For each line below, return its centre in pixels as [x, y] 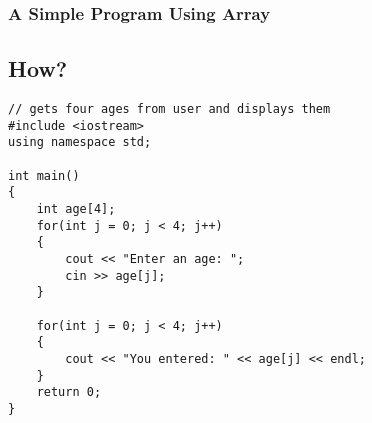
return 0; [69, 392]
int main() [44, 175]
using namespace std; [80, 142]
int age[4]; [76, 208]
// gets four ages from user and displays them [169, 109]
